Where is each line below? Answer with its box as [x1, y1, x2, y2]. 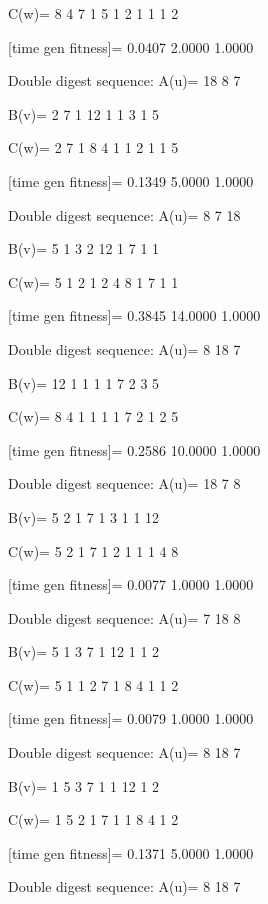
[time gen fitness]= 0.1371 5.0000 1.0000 [8, 842, 254, 863]
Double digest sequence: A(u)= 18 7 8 [8, 473, 241, 494]
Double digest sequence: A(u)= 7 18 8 [8, 607, 241, 628]
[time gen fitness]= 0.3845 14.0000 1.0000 [8, 305, 261, 326]
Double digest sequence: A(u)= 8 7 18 [8, 204, 241, 225]
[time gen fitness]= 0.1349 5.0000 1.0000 [8, 170, 254, 191]
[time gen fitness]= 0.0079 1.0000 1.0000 [8, 708, 254, 729]
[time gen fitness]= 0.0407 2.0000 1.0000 [8, 36, 254, 57]
